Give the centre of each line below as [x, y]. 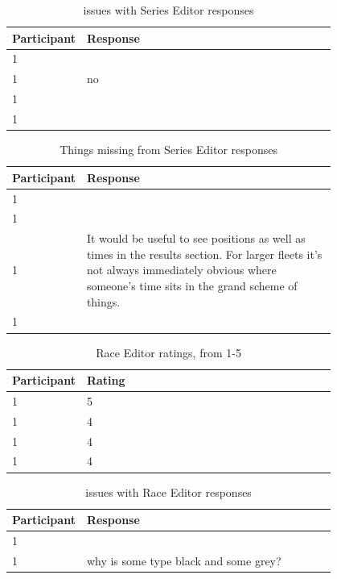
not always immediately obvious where [181, 270]
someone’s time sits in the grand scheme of [192, 285]
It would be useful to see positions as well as [196, 238]
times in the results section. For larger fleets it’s [204, 254]
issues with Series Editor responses [168, 10]
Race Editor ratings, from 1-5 [168, 352]
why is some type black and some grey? [184, 560]
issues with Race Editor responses [168, 492]
